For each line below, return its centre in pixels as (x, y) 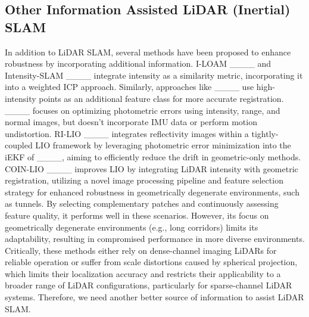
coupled (19, 145)
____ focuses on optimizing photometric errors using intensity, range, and (143, 110)
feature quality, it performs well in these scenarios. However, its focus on (137, 215)
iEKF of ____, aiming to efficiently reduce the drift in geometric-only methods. (153, 156)
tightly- (265, 133)
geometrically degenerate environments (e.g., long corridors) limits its (132, 227)
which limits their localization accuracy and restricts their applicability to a (143, 273)
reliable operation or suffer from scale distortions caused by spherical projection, (151, 262)
